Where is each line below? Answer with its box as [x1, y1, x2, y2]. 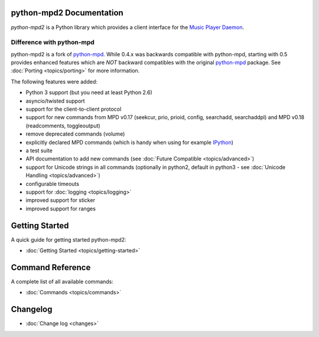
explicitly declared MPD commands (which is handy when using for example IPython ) [25, 139, 233, 146]
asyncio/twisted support [25, 97, 85, 104]
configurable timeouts [25, 180, 80, 187]
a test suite [25, 147, 53, 154]
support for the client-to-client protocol [25, 105, 122, 113]
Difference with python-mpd [11, 38, 95, 47]
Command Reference [11, 262, 91, 272]
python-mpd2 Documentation [11, 8, 123, 18]
